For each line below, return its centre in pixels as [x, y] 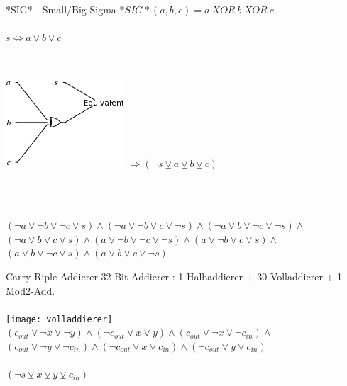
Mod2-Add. [31, 290]
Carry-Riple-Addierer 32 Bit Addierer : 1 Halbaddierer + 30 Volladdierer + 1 [174, 276]
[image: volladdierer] [59, 319]
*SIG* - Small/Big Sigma [61, 9]
